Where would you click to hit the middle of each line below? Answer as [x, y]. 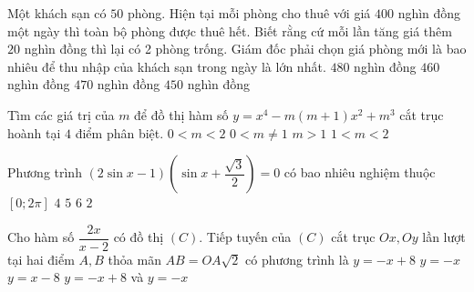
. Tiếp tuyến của [245, 237]
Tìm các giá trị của [61, 114]
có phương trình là [297, 259]
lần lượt [444, 237]
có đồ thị [139, 237]
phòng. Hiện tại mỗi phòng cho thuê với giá [249, 13]
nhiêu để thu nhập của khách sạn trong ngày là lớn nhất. [167, 66]
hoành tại [34, 132]
